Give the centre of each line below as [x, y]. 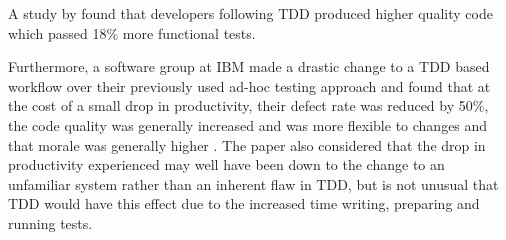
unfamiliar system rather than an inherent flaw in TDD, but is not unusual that [253, 183]
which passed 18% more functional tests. [132, 32]
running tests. [50, 222]
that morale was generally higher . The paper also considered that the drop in [247, 144]
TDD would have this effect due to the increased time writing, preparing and [244, 203]
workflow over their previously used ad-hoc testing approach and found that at [249, 85]
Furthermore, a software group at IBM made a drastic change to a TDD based [249, 66]
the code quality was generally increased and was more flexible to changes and [248, 124]
